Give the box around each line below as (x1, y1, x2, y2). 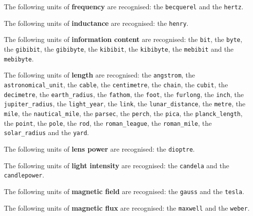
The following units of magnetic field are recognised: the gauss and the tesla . (4, 186, 244, 196)
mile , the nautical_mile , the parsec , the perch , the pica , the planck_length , (4, 108, 243, 118)
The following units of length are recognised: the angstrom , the (4, 70, 195, 80)
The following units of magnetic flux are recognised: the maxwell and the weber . (4, 202, 250, 213)
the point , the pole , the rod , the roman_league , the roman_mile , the (4, 118, 212, 128)
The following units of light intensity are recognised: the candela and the (4, 160, 229, 170)
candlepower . (4, 170, 44, 180)
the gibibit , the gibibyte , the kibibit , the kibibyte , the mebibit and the (4, 43, 234, 54)
